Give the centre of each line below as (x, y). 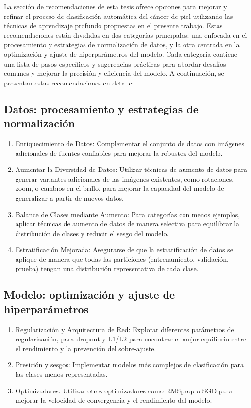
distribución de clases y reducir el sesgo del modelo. (92, 233)
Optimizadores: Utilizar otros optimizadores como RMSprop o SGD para (124, 390)
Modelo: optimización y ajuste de (90, 295)
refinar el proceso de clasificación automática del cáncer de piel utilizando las (118, 16)
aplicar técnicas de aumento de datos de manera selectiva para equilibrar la (127, 224)
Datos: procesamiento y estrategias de (101, 109)
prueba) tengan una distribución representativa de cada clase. (107, 268)
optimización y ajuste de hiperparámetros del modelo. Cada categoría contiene (121, 54)
